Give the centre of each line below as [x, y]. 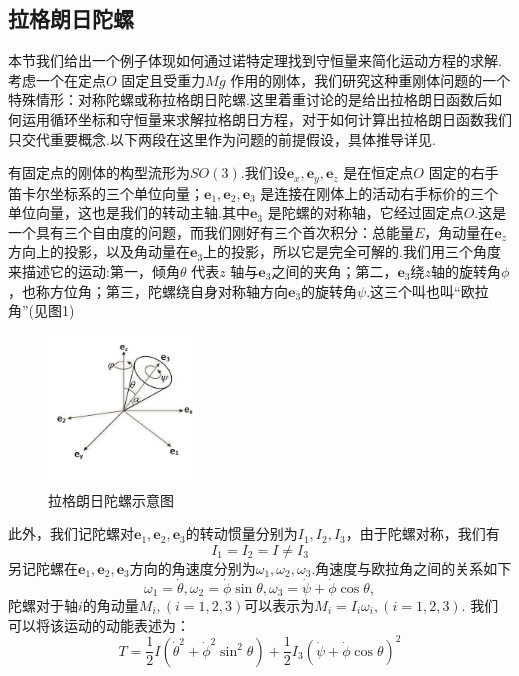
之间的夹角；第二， [334, 271]
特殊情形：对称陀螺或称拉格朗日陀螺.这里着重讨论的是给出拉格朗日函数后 [248, 99]
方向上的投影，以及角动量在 [99, 251]
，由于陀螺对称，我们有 [422, 533]
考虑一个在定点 [57, 79]
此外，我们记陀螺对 [71, 533]
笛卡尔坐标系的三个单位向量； [106, 192]
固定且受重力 [163, 79]
